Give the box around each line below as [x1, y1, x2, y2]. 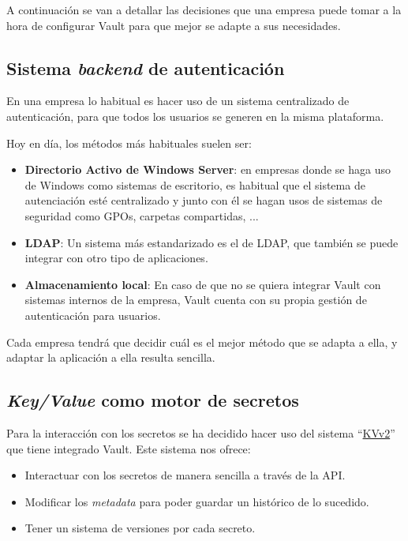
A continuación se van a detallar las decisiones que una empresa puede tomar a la [6, 2, 402, 17]
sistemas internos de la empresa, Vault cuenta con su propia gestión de [24, 291, 367, 308]
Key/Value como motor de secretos [6, 388, 299, 412]
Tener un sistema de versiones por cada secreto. [24, 520, 256, 536]
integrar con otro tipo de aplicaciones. [24, 250, 208, 266]
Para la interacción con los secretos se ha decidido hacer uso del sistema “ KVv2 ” [6, 424, 395, 441]
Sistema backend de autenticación [6, 55, 285, 80]
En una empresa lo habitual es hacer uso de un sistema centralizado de [6, 92, 350, 109]
